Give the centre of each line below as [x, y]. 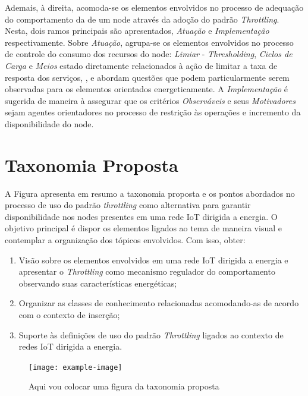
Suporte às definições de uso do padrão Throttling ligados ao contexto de [151, 334]
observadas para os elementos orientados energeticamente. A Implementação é [146, 89]
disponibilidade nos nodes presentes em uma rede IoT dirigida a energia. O [141, 216]
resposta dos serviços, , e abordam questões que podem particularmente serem [147, 77]
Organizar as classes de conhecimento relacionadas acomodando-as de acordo [159, 303]
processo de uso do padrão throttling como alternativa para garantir [128, 205]
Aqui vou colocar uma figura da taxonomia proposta [124, 386]
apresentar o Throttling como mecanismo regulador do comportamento [147, 271]
